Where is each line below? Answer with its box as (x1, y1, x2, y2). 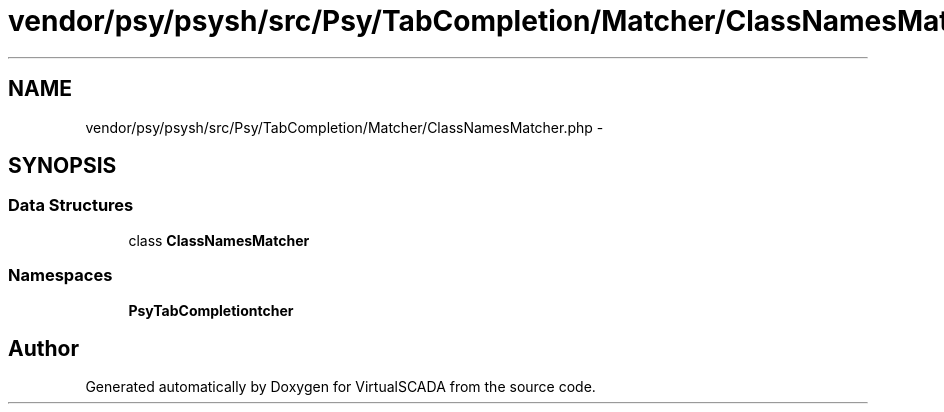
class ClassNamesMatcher (128, 231, 310, 249)
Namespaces (8, 265, 113, 286)
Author (8, 335, 79, 361)
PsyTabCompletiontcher (128, 301, 294, 319)
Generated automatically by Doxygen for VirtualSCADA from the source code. (85, 378, 596, 396)
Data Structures (8, 195, 134, 216)
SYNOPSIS (8, 153, 117, 179)
